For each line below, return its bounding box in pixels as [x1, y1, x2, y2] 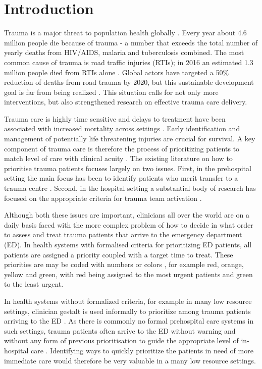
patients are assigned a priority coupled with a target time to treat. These [4, 249, 233, 259]
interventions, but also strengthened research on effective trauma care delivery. [4, 96, 247, 107]
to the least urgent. [4, 279, 64, 289]
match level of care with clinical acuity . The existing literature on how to [4, 153, 233, 164]
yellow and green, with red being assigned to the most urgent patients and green [4, 269, 253, 279]
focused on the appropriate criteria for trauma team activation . [4, 192, 202, 203]
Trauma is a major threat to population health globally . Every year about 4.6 [4, 27, 247, 38]
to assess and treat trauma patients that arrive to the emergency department [4, 229, 242, 240]
